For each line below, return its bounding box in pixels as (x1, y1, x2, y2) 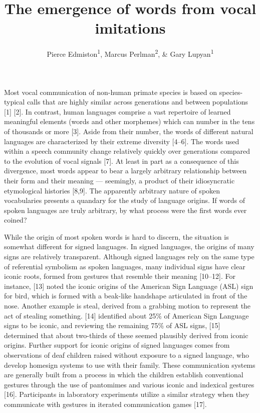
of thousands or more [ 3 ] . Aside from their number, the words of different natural (4, 126, 253, 136)
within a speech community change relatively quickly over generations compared (4, 146, 250, 156)
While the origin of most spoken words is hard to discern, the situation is (4, 231, 229, 242)
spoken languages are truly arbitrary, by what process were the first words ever (4, 204, 247, 215)
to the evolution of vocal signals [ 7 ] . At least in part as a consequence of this (4, 155, 239, 166)
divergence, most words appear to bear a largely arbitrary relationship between (4, 165, 247, 176)
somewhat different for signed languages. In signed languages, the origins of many (4, 241, 254, 252)
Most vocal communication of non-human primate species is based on (4, 86, 217, 97)
